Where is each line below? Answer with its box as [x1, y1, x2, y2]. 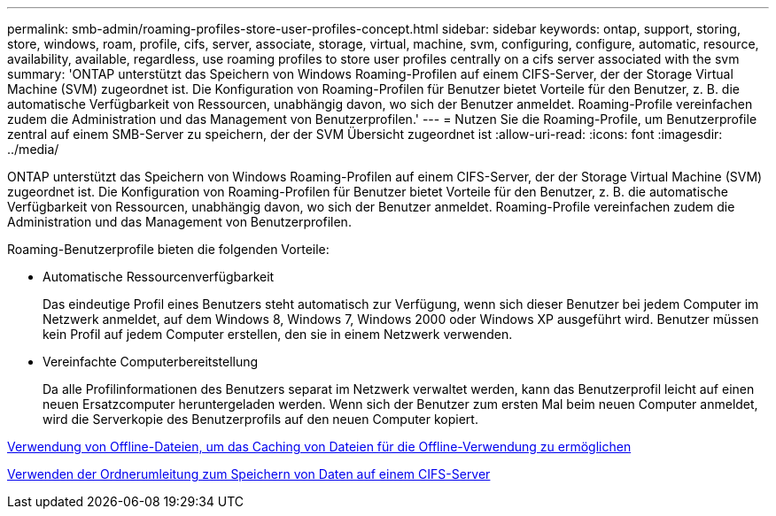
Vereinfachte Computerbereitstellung [43, 354, 259, 369]
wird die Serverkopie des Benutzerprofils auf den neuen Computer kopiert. [43, 412, 478, 427]
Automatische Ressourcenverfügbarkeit [43, 269, 275, 284]
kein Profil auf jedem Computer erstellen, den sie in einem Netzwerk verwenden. [43, 327, 513, 342]
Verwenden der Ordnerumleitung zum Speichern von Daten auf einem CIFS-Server [7, 466, 491, 481]
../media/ [7, 142, 59, 157]
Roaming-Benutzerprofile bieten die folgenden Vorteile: [7, 242, 330, 257]
